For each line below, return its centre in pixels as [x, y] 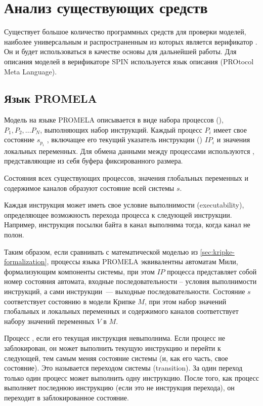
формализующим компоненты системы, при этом [79, 271]
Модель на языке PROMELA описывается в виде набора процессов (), [114, 120]
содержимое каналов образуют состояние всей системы [89, 188]
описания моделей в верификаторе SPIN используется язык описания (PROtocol [129, 61]
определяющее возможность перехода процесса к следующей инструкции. [118, 214]
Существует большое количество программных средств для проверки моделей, [125, 32]
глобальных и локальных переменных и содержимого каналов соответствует [121, 311]
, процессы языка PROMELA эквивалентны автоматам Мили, [142, 261]
